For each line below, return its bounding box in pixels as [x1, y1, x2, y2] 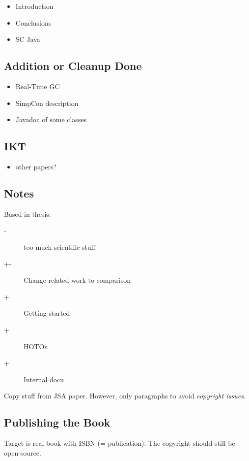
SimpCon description [15, 98, 79, 108]
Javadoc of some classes [15, 114, 87, 125]
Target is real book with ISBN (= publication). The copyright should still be [4, 438, 235, 448]
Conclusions [15, 17, 52, 28]
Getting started [24, 308, 70, 318]
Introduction [15, 1, 54, 11]
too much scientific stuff [24, 241, 95, 252]
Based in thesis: [4, 208, 51, 219]
